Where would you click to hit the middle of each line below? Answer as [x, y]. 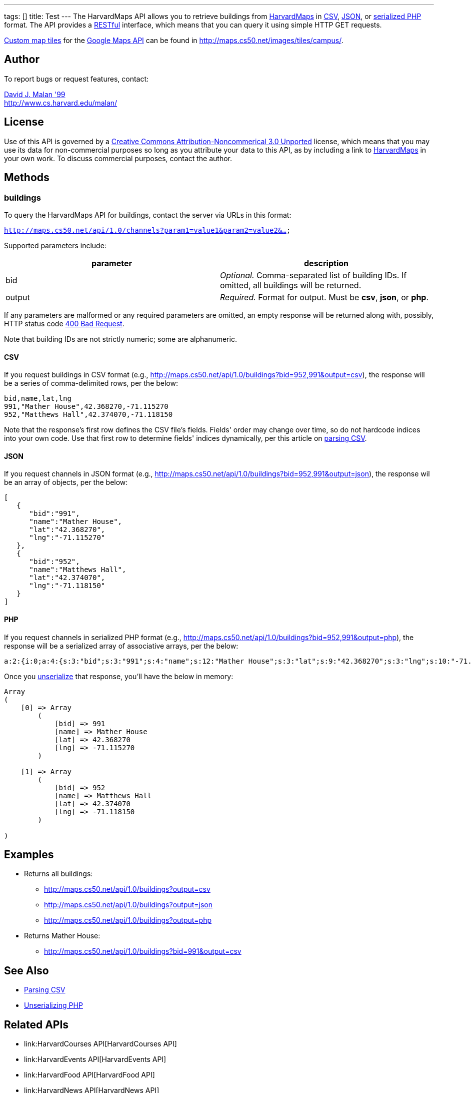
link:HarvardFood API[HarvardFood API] [89, 1075]
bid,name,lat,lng [38, 399]
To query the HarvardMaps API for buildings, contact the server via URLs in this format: [148, 215]
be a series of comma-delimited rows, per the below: [91, 383]
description [326, 263]
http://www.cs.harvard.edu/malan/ [61, 103]
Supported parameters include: [55, 245]
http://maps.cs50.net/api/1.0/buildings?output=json [128, 905]
